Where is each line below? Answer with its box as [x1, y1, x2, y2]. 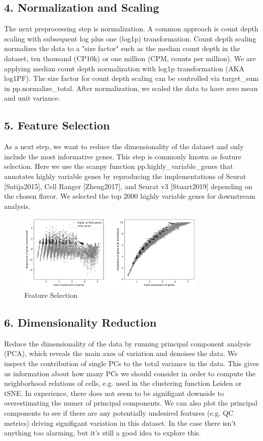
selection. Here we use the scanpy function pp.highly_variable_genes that [4, 161, 233, 171]
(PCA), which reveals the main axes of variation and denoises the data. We [4, 348, 238, 359]
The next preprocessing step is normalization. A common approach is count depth [4, 23, 258, 34]
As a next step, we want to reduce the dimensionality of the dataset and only [4, 141, 244, 152]
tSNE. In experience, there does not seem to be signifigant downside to [4, 387, 224, 398]
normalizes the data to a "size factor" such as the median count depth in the [4, 43, 240, 54]
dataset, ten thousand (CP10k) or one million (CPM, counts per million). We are [4, 53, 256, 63]
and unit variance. [4, 93, 60, 103]
